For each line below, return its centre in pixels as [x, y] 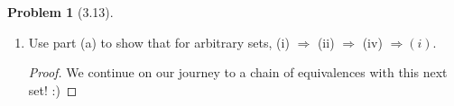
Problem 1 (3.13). [60, 12]
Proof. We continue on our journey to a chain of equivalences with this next [238, 72]
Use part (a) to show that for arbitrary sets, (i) [159, 42]
